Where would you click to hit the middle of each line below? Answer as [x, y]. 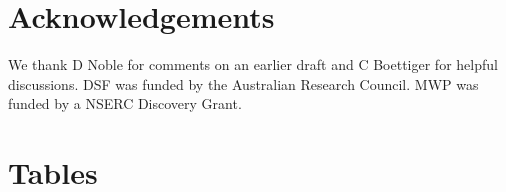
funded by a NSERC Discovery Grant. [125, 103]
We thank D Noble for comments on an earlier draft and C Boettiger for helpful [253, 64]
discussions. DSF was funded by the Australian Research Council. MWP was [243, 83]
